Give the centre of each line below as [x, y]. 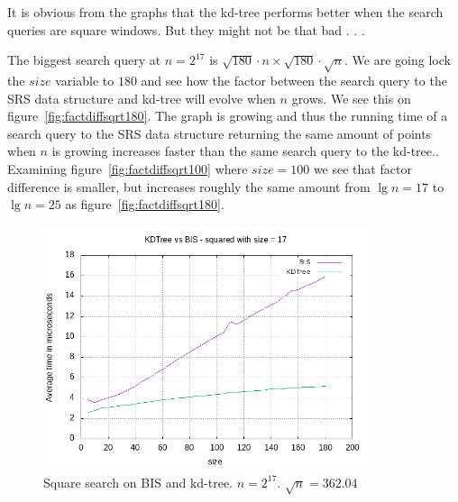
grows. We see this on [351, 98]
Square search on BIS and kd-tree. [138, 482]
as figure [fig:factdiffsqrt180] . [145, 204]
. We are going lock [398, 60]
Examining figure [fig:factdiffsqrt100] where [128, 168]
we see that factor [362, 168]
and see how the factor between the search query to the [294, 80]
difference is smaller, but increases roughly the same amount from [189, 186]
